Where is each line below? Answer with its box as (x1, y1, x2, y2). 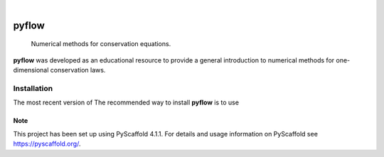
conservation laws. (50, 66, 106, 75)
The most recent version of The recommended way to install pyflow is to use (13, 98, 240, 107)
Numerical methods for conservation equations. (31, 40, 171, 48)
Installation (13, 83, 53, 93)
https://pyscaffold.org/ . (13, 139, 81, 148)
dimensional (13, 66, 49, 75)
